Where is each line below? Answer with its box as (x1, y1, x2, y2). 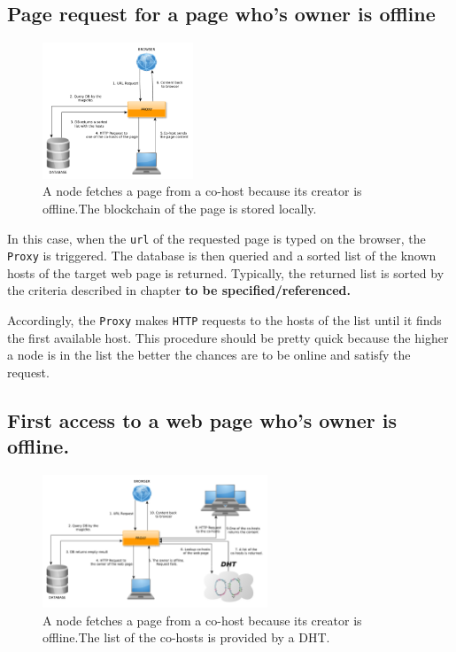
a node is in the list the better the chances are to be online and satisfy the (7, 345, 411, 364)
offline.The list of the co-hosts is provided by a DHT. (43, 628, 330, 647)
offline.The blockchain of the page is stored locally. (43, 198, 317, 217)
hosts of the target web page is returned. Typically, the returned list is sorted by (7, 263, 444, 282)
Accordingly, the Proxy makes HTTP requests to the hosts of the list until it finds (7, 311, 442, 329)
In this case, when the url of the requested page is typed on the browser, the (7, 229, 426, 247)
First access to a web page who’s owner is (7, 406, 397, 433)
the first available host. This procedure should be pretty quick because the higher (7, 328, 449, 346)
